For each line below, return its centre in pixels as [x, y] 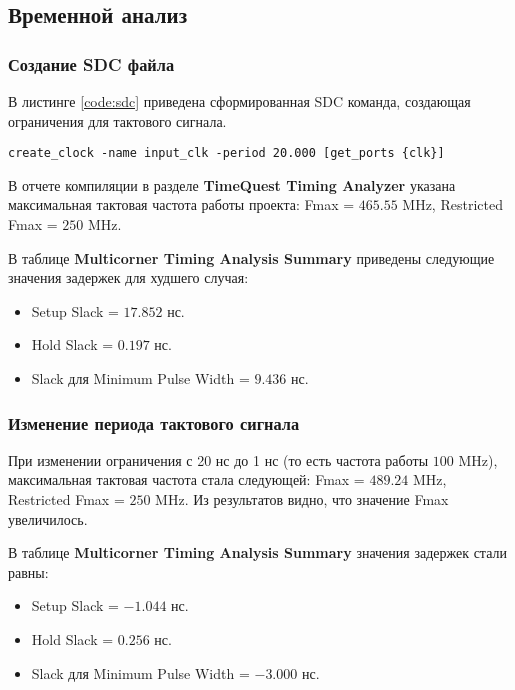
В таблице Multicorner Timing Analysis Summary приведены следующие [251, 257]
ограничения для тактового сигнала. [117, 120]
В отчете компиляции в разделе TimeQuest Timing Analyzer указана [232, 184]
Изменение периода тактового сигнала [154, 422]
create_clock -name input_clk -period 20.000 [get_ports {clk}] [226, 153]
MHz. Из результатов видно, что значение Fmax [302, 499]
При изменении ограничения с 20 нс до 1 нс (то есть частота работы [218, 459]
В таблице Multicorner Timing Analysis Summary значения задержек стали [257, 552]
